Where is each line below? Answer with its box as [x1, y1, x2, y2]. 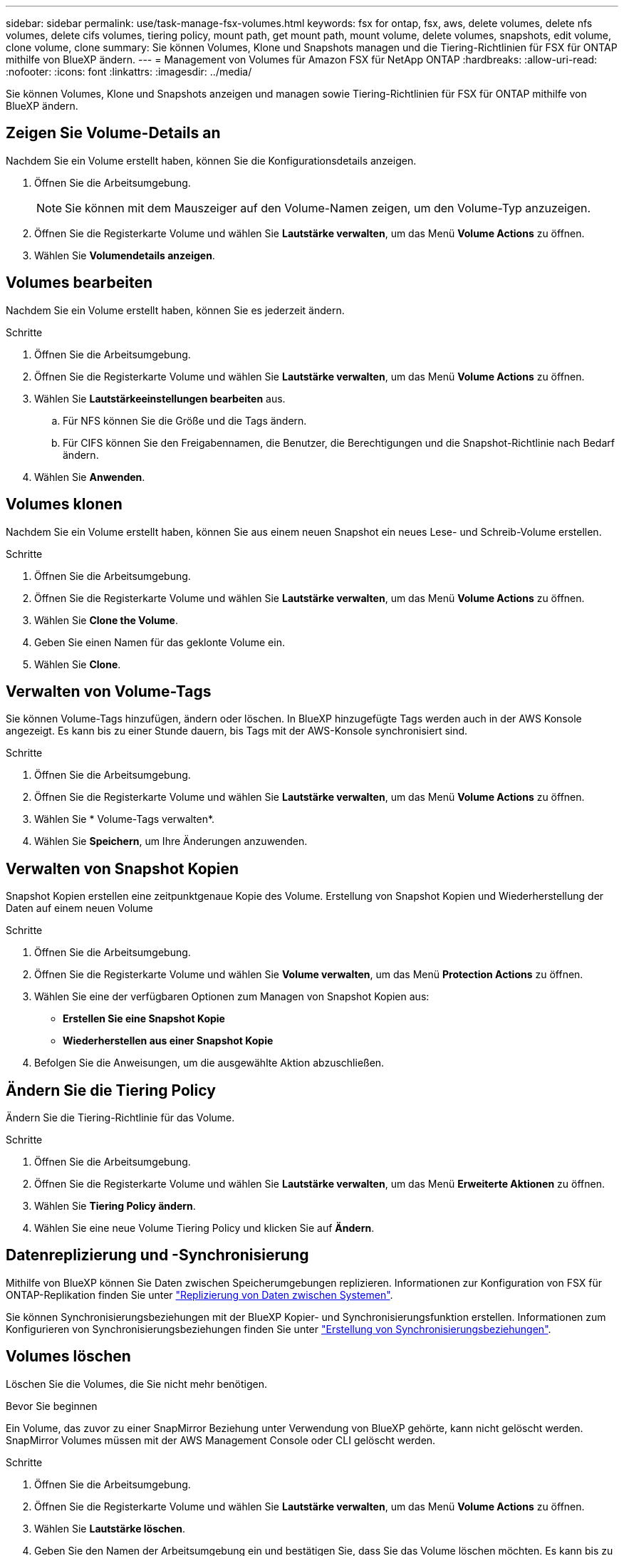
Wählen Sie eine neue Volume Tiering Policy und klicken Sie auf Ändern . [34, 1222, 375, 1235]
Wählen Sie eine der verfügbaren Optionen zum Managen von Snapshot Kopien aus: [34, 990, 430, 1003]
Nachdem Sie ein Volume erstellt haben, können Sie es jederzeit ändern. [6, 304, 345, 316]
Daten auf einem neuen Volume [6, 902, 153, 915]
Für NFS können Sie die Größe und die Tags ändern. [63, 414, 307, 427]
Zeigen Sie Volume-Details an [6, 124, 221, 142]
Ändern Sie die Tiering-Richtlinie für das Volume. [6, 1111, 235, 1124]
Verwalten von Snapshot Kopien [6, 859, 239, 878]
